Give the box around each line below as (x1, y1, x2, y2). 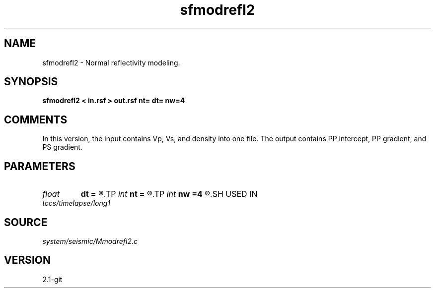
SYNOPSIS (4, 75, 58, 88)
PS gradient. (42, 143, 82, 152)
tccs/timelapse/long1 (42, 199, 111, 208)
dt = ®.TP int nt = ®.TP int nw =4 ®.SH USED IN (80, 189, 258, 199)
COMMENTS (4, 113, 68, 126)
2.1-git (42, 275, 63, 284)
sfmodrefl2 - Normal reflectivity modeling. (42, 58, 180, 67)
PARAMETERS (4, 160, 75, 173)
